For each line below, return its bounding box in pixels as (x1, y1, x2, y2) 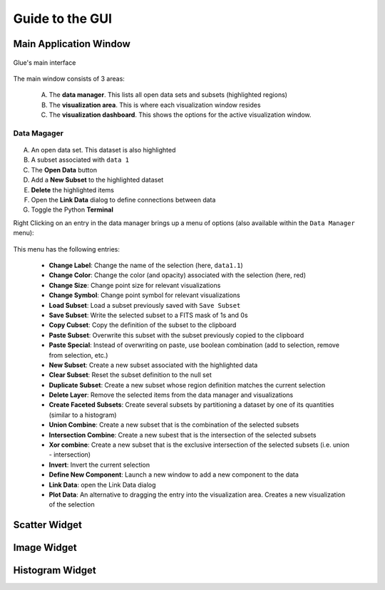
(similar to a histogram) (48, 410, 117, 419)
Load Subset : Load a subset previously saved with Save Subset (48, 301, 241, 309)
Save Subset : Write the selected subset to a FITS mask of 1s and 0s (48, 311, 249, 319)
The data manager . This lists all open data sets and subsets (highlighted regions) (48, 90, 288, 99)
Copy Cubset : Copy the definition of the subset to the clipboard (48, 321, 237, 329)
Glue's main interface (13, 58, 76, 67)
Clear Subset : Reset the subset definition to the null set (48, 371, 212, 379)
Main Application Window (13, 38, 131, 50)
